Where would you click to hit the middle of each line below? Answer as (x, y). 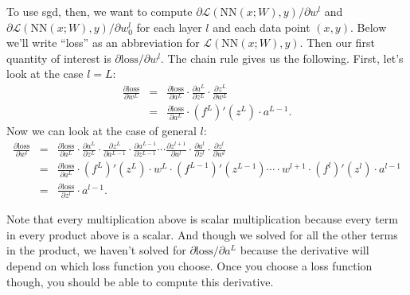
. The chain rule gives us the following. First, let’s (282, 58)
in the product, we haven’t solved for (96, 250)
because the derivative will (305, 250)
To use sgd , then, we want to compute (100, 11)
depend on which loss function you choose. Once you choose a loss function (189, 266)
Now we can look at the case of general (102, 131)
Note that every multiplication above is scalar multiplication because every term (202, 219)
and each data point (262, 27)
